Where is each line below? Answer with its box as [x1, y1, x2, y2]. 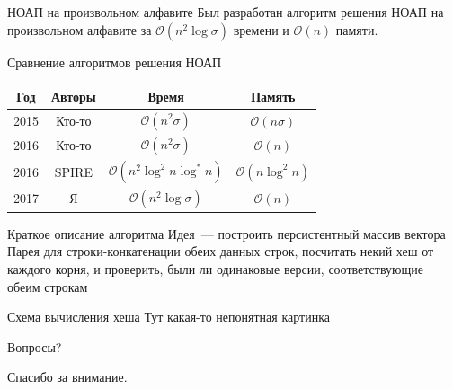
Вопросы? [7, 337, 62, 356]
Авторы [51, 86, 96, 105]
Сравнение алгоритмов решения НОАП [7, 52, 222, 71]
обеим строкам [7, 277, 88, 296]
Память [251, 86, 296, 105]
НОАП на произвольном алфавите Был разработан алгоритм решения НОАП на [7, 3, 444, 21]
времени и [233, 20, 289, 39]
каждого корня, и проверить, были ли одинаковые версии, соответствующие [7, 259, 423, 278]
